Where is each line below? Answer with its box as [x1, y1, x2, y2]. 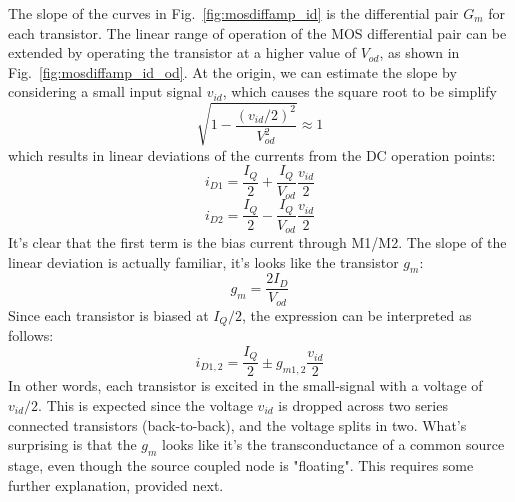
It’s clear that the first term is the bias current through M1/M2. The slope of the [8, 231, 507, 252]
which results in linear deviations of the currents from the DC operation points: [8, 144, 496, 165]
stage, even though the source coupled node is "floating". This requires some [8, 455, 474, 475]
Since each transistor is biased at [8, 304, 209, 325]
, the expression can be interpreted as [242, 304, 472, 325]
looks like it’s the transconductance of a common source [162, 434, 505, 455]
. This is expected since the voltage [38, 395, 253, 416]
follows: [8, 325, 54, 346]
